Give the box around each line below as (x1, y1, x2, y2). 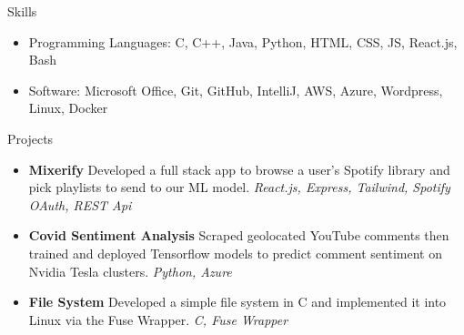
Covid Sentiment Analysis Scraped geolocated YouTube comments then (28, 226, 449, 245)
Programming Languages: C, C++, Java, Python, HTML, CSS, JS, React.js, (28, 32, 458, 51)
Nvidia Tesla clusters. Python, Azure (28, 261, 232, 280)
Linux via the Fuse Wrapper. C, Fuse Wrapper (28, 310, 288, 329)
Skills (7, 2, 37, 20)
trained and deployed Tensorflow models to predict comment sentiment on (28, 243, 442, 262)
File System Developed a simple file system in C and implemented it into (28, 292, 447, 311)
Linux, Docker (28, 98, 108, 117)
